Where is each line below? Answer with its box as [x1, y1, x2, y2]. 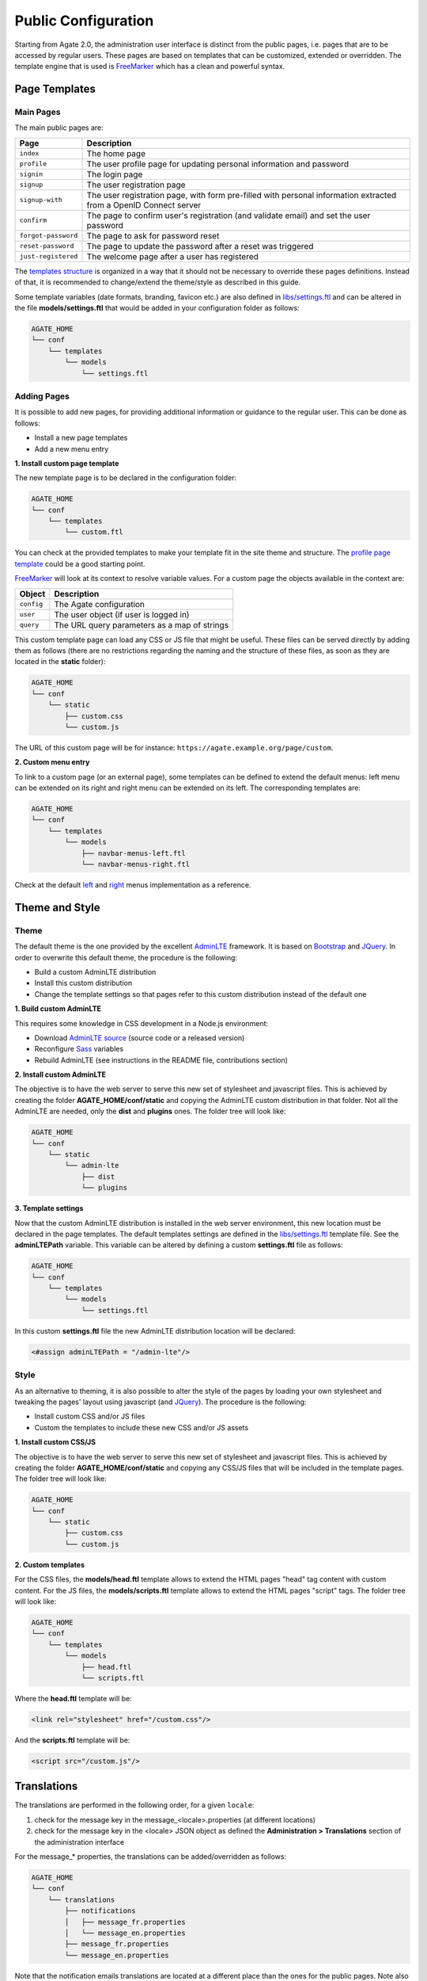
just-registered [19, 252, 78, 261]
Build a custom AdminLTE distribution [34, 967, 157, 976]
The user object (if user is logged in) [54, 609, 190, 620]
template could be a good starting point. [14, 559, 145, 568]
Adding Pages [14, 391, 70, 402]
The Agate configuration [54, 598, 145, 609]
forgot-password [19, 231, 78, 240]
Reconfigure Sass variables [34, 1044, 124, 1054]
